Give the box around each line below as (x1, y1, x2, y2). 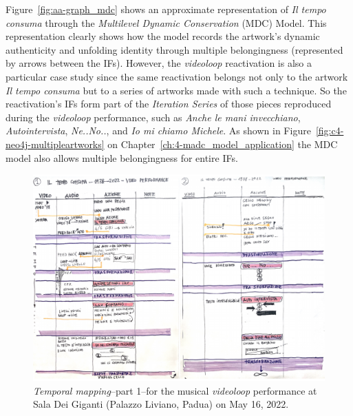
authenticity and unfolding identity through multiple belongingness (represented (6, 42, 343, 56)
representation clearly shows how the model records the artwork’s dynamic (6, 29, 320, 43)
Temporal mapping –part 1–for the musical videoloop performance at (33, 383, 317, 397)
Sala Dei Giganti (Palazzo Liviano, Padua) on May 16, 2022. (33, 397, 289, 411)
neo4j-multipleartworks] (6, 136, 105, 151)
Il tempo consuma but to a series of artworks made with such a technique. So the (6, 83, 347, 97)
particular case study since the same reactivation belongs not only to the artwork (6, 69, 348, 83)
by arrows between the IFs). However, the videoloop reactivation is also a (6, 56, 312, 70)
